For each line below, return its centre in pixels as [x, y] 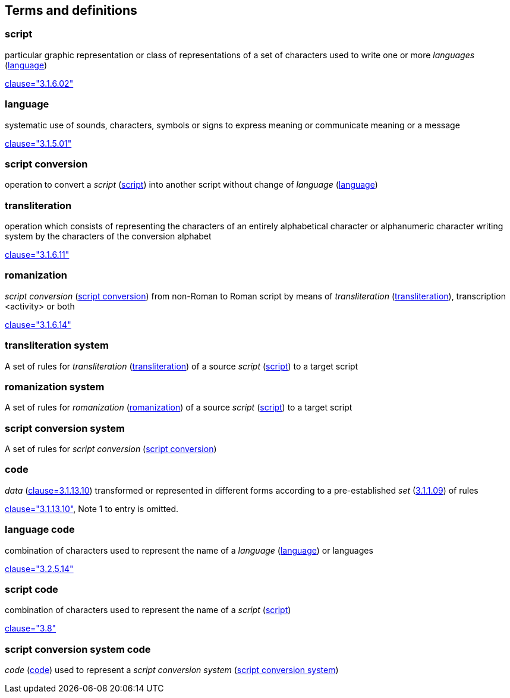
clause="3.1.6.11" [37, 255]
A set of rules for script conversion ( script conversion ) [111, 449]
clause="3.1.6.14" [38, 324]
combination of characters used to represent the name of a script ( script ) [148, 610]
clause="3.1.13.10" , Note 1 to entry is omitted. [92, 509]
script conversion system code [78, 649]
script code [32, 589]
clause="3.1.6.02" [39, 83]
